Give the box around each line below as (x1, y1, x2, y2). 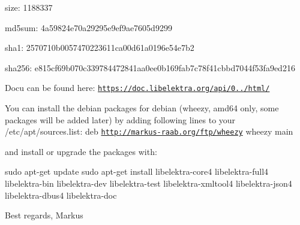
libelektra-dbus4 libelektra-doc (5, 188, 117, 201)
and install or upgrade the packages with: (5, 145, 157, 157)
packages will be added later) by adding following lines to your (5, 113, 236, 126)
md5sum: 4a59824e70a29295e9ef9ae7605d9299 (5, 21, 172, 34)
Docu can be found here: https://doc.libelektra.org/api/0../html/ (5, 81, 270, 94)
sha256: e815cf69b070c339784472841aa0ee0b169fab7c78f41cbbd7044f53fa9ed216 (5, 61, 295, 74)
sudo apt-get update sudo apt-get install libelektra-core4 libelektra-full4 (5, 165, 269, 178)
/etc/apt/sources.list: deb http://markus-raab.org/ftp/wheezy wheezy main (5, 125, 293, 138)
